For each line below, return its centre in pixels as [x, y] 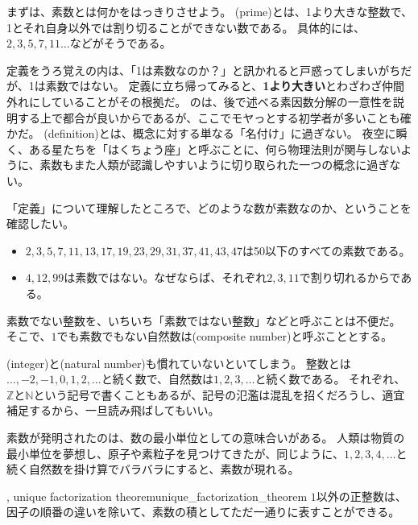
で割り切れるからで [350, 277]
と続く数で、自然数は [157, 379]
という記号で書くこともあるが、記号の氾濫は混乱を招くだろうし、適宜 [219, 394]
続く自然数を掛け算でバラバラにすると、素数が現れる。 [153, 469]
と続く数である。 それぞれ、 [330, 379]
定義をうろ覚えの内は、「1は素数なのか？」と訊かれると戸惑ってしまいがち [204, 70]
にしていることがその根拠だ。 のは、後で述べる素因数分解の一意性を [211, 101]
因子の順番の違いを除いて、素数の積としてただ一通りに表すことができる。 [203, 512]
